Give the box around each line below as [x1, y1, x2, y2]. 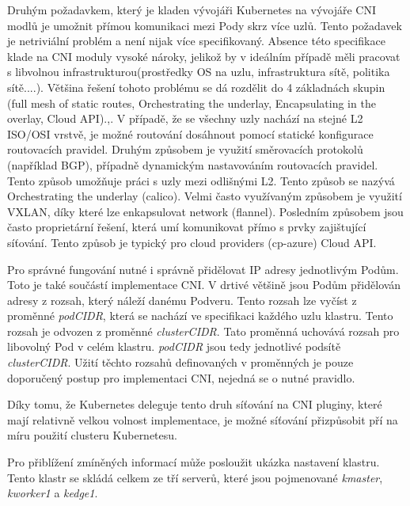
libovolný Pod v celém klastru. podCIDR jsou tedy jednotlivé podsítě [7, 338, 341, 355]
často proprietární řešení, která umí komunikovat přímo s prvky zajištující [7, 219, 366, 235]
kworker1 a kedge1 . [7, 485, 98, 501]
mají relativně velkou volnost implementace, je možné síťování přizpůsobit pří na [7, 411, 398, 428]
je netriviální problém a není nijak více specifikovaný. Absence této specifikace [7, 32, 385, 49]
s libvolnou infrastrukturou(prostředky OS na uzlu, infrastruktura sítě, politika [7, 63, 390, 80]
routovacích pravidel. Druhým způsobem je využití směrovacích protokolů [7, 141, 363, 158]
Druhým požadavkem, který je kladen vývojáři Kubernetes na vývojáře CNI [7, 2, 377, 17]
